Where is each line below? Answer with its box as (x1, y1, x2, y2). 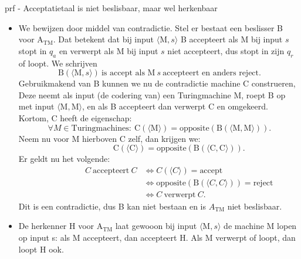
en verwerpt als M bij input (59, 44, 158, 57)
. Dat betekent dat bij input (53, 33, 154, 45)
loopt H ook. (18, 243, 64, 255)
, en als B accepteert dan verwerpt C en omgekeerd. (82, 100, 268, 112)
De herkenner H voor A (18, 220, 103, 232)
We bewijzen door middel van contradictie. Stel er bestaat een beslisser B (18, 21, 283, 34)
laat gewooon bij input (115, 220, 197, 232)
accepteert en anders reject (163, 69, 259, 78)
